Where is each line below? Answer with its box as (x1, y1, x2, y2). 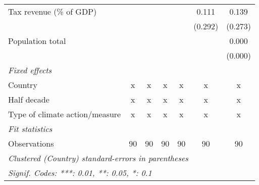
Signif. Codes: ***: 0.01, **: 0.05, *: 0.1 (8, 167, 152, 178)
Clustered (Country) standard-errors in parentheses (8, 152, 188, 164)
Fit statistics (8, 123, 53, 134)
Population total (8, 35, 66, 47)
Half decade (8, 94, 49, 105)
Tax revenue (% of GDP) (8, 6, 97, 17)
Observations (8, 137, 54, 149)
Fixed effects (8, 64, 52, 76)
